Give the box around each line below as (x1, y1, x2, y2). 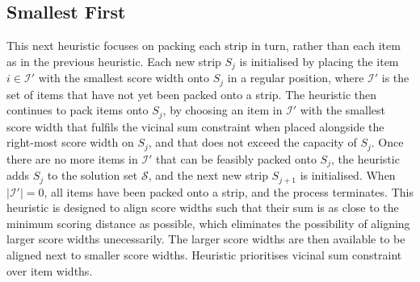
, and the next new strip (148, 167, 268, 184)
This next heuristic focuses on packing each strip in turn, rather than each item (6, 37, 401, 54)
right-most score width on (6, 134, 134, 151)
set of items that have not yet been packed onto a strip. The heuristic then (6, 85, 377, 102)
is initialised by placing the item (239, 52, 399, 69)
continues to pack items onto (6, 102, 149, 118)
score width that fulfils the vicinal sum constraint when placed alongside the (6, 118, 384, 135)
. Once (371, 134, 404, 151)
